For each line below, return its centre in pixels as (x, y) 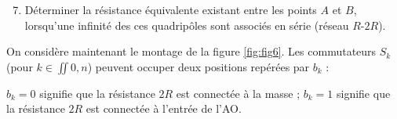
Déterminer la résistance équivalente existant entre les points (171, 9)
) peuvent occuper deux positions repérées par (198, 66)
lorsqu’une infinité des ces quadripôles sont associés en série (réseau (187, 25)
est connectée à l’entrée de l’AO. (164, 108)
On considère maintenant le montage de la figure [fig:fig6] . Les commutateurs (191, 51)
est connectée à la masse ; (238, 93)
